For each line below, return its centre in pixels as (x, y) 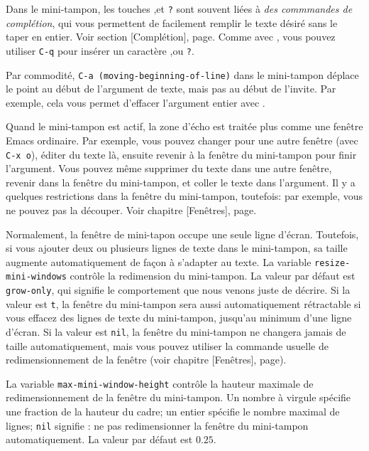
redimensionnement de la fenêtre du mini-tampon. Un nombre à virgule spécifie (178, 397)
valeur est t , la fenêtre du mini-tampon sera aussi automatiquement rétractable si (183, 303)
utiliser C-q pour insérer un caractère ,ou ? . (100, 50)
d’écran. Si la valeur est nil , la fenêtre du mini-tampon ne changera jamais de (176, 331)
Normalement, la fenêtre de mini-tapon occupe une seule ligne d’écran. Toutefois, (182, 234)
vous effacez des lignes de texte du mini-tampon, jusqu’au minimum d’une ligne (179, 318)
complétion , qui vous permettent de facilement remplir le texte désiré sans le (172, 22)
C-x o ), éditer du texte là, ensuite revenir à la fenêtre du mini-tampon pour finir (181, 154)
